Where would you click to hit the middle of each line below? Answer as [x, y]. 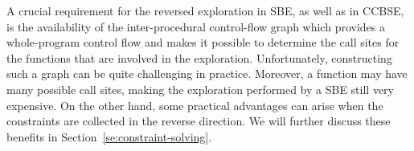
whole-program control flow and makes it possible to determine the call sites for [203, 42]
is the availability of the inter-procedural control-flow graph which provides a [196, 26]
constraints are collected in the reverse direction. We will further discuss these [199, 121]
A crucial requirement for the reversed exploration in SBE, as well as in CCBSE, [205, 10]
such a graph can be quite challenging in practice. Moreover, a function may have [207, 73]
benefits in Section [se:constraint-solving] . [109, 136]
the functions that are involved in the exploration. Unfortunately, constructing [199, 57]
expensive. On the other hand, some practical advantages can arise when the [195, 105]
